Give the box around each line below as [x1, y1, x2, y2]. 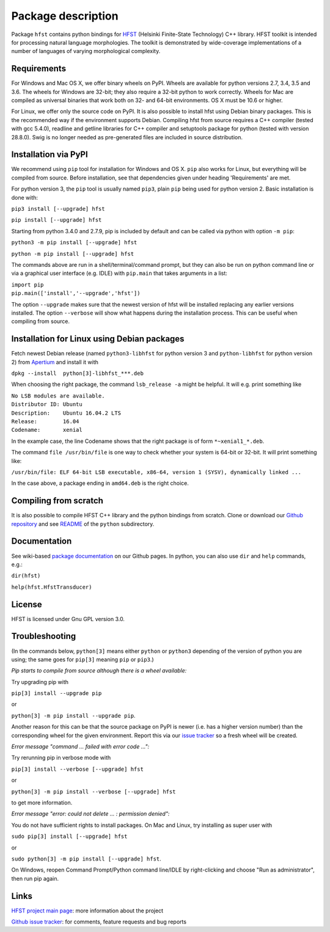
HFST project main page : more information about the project [11, 907, 164, 914]
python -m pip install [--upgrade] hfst [11, 250, 134, 257]
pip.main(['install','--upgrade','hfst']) [11, 290, 141, 297]
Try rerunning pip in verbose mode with [11, 754, 111, 762]
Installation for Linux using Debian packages [11, 333, 185, 344]
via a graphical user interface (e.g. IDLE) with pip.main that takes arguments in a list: [11, 269, 227, 277]
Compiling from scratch [11, 495, 104, 506]
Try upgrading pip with [11, 678, 69, 685]
